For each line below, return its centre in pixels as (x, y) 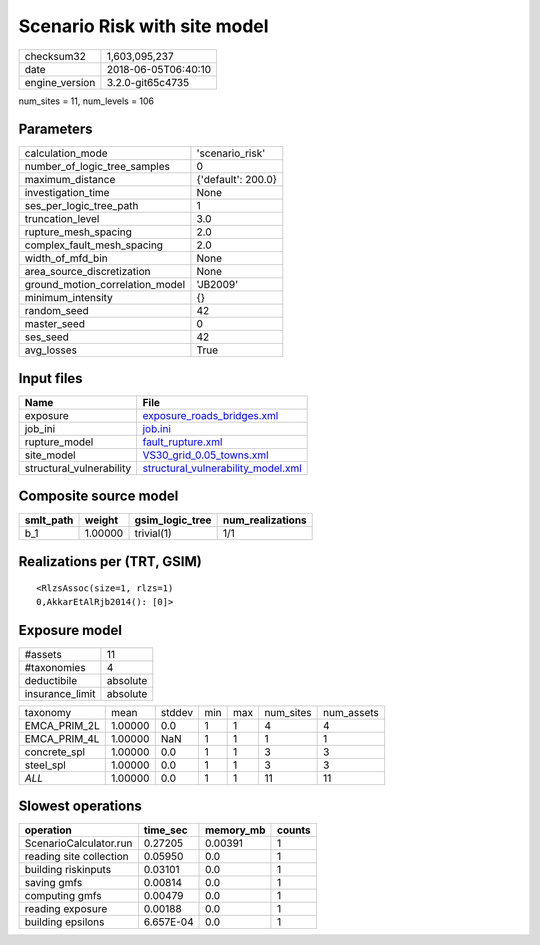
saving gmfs (53, 883)
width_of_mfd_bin (66, 258)
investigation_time (67, 193)
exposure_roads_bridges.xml (210, 415)
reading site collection (76, 857)
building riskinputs (68, 870)
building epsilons (64, 922)
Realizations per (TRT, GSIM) (110, 561)
